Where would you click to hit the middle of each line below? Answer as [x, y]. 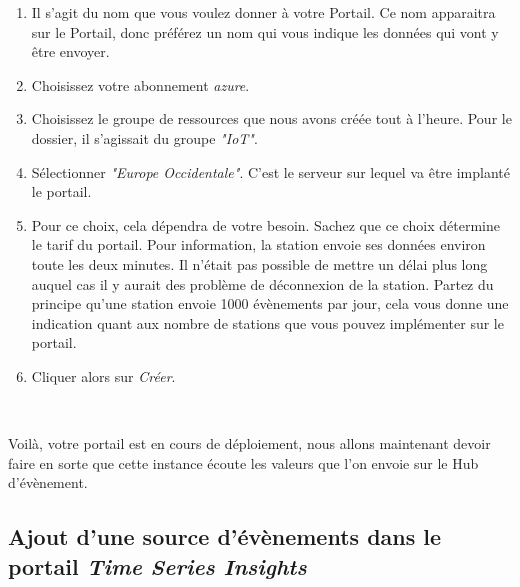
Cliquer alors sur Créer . [103, 375]
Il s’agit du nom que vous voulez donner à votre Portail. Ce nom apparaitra [263, 12]
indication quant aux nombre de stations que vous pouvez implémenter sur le [267, 322]
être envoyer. [70, 51]
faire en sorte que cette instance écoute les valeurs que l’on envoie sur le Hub [243, 462]
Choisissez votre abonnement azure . [140, 84]
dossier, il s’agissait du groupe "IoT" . [144, 137]
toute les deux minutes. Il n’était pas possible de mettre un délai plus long [259, 263]
